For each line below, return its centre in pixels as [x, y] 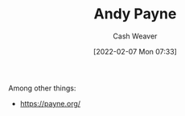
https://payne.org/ [50, 103]
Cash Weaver [135, 36]
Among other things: [42, 88]
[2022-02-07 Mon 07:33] [135, 51]
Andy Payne [135, 14]
